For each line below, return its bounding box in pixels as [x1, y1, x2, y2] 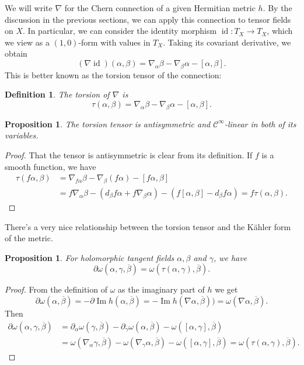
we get [215, 283, 238, 296]
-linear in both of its [224, 117, 296, 130]
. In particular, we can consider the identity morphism [23, 25, 217, 37]
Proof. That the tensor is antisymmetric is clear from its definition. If [5, 148, 253, 161]
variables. [5, 129, 39, 141]
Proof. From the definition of [5, 283, 107, 296]
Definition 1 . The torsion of [5, 88, 110, 100]
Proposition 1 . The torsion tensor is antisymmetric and [5, 117, 211, 130]
